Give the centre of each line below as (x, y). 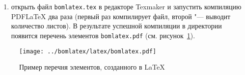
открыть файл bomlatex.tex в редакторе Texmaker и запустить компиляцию (126, 6)
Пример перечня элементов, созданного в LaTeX (92, 67)
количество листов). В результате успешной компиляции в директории (116, 26)
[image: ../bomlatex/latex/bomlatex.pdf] (88, 51)
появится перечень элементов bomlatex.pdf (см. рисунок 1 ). (103, 35)
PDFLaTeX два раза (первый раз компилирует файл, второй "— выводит (121, 16)
